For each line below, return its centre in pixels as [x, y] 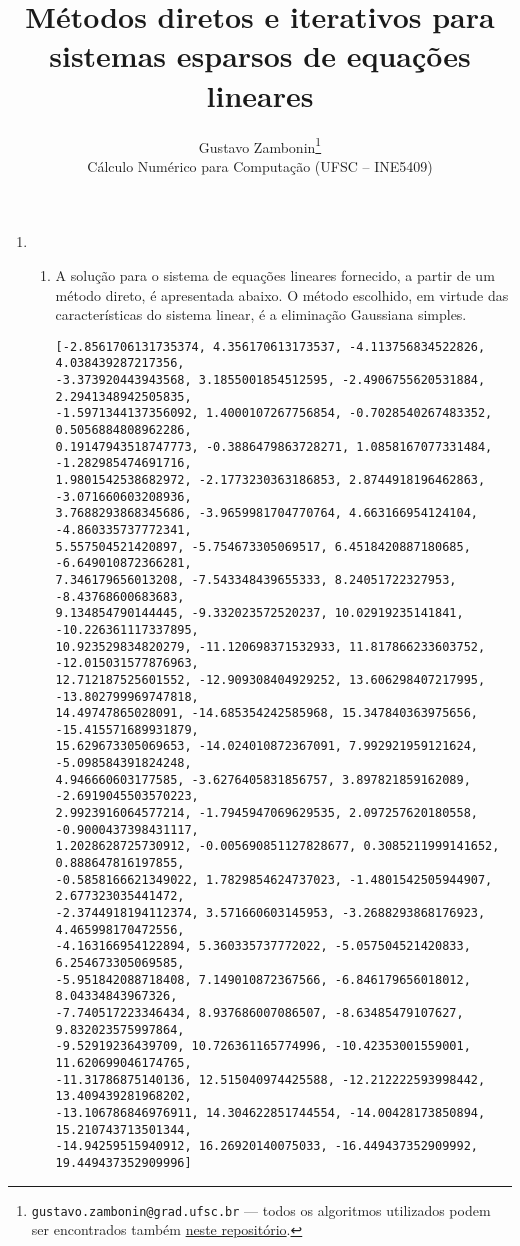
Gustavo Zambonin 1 [260, 145]
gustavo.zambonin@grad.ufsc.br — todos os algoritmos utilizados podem [261, 1209]
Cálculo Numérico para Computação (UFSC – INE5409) [260, 165]
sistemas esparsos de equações [260, 55]
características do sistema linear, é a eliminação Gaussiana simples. [261, 314]
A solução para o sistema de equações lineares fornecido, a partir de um [275, 274]
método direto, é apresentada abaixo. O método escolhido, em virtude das [282, 294]
